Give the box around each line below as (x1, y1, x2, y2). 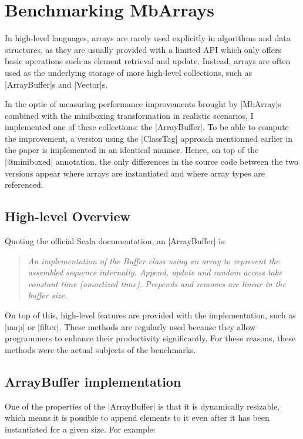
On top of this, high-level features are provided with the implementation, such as (5, 309, 296, 321)
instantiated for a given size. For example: (5, 423, 156, 435)
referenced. (5, 178, 43, 191)
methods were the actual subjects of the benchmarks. (5, 343, 196, 355)
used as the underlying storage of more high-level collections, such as (5, 66, 252, 78)
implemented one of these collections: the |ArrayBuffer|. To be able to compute (5, 121, 289, 133)
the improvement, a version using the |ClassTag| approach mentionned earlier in (5, 132, 293, 144)
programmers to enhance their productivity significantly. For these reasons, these (5, 332, 296, 344)
